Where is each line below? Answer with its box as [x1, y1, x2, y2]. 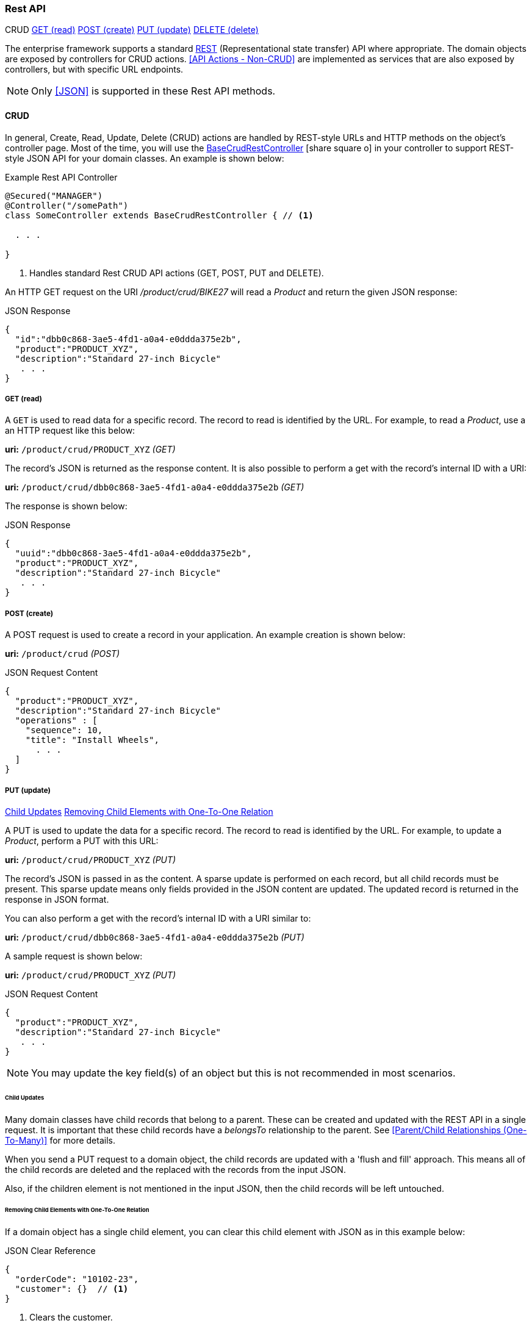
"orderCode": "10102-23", [15, 1274, 139, 1285]
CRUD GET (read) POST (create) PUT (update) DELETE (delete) [5, 24, 259, 35]
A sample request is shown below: [5, 950, 143, 961]
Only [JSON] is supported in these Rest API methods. [31, 85, 276, 98]
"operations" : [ [15, 715, 98, 726]
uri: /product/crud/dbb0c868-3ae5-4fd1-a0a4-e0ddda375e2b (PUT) [5, 931, 304, 942]
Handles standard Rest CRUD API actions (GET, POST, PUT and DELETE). [29, 267, 324, 278]
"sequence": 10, [25, 725, 103, 736]
